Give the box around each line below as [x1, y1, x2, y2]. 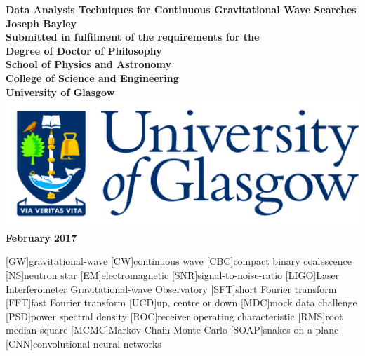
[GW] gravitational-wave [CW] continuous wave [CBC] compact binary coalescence [6, 254, 352, 268]
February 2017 [6, 230, 77, 245]
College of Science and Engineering [6, 70, 179, 85]
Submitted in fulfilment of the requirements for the [6, 29, 260, 44]
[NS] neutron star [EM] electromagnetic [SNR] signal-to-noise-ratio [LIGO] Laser [6, 268, 340, 282]
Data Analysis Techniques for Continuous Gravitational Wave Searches [6, 2, 357, 16]
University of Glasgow [6, 84, 115, 99]
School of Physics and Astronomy [6, 57, 171, 71]
